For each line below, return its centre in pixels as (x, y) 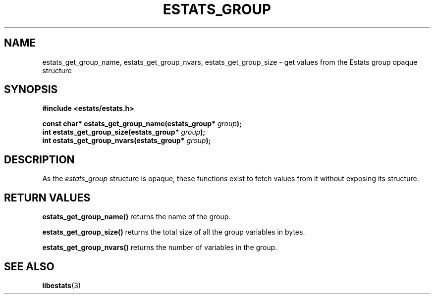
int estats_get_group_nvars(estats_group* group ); (127, 141)
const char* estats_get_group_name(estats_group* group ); (142, 124)
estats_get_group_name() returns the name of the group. (136, 217)
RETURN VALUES (47, 198)
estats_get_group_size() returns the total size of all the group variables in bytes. (174, 232)
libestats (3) (62, 285)
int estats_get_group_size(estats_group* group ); (124, 132)
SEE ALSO (29, 266)
